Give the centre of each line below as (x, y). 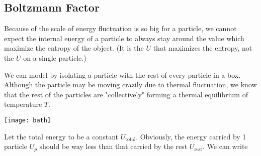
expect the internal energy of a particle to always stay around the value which (124, 38)
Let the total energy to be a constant (61, 136)
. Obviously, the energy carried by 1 (191, 136)
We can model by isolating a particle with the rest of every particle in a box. (122, 74)
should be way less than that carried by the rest (113, 146)
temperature (23, 104)
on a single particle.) (55, 57)
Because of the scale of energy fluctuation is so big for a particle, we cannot (120, 28)
